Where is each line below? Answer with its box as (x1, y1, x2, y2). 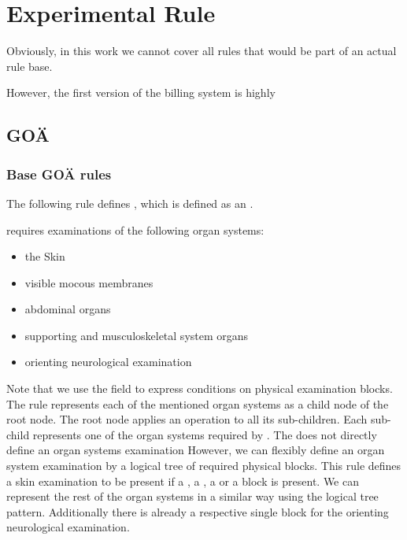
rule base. (6, 57, 53, 74)
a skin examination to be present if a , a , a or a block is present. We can (6, 472, 359, 489)
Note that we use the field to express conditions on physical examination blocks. (6, 380, 393, 397)
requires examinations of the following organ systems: (6, 221, 265, 238)
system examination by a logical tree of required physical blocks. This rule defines (6, 457, 401, 474)
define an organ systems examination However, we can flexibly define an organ (6, 442, 385, 458)
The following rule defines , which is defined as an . (6, 194, 253, 211)
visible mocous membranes (24, 274, 154, 290)
